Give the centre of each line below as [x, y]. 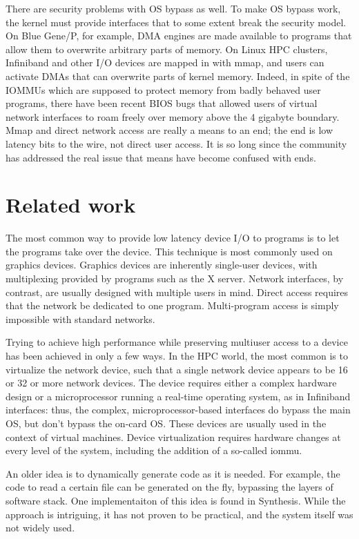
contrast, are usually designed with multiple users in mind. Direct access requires [177, 292]
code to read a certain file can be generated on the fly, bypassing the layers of [169, 487]
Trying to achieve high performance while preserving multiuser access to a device [177, 342]
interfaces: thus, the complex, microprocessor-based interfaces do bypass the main [178, 410]
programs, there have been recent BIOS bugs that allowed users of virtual [162, 103]
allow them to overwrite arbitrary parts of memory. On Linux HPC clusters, [167, 49]
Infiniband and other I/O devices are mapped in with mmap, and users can [165, 62]
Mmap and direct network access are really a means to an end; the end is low [169, 130]
